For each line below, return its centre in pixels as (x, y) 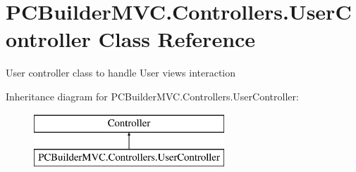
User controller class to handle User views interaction (121, 73)
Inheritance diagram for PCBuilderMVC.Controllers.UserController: (152, 96)
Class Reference (177, 39)
